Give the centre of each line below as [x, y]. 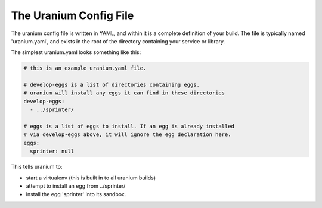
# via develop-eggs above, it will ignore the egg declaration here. [127, 135]
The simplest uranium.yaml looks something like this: [76, 52]
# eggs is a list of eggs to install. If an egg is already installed [129, 127]
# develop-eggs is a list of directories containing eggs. [112, 85]
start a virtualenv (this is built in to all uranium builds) [91, 178]
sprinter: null [52, 151]
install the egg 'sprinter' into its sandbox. [76, 194]
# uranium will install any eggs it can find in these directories [124, 93]
